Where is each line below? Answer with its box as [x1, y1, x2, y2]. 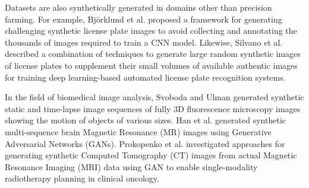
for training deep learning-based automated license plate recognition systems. [5, 71, 286, 83]
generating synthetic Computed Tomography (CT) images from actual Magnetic [5, 149, 297, 161]
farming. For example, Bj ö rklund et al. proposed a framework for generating [5, 12, 282, 25]
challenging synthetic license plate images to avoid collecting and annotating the [5, 24, 297, 37]
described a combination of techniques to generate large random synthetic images [5, 47, 301, 60]
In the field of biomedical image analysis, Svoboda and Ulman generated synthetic [5, 91, 304, 103]
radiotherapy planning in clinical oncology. [5, 172, 159, 184]
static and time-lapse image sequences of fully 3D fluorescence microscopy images [5, 102, 301, 114]
